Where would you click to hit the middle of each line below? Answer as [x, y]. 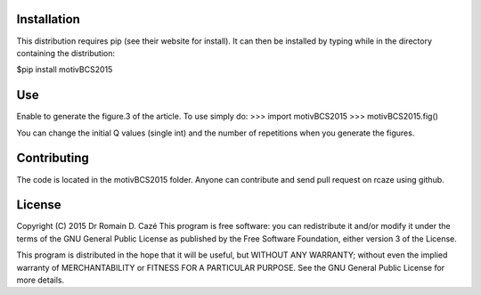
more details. [41, 280]
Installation [48, 19]
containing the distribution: [66, 53]
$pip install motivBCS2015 [65, 70]
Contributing [53, 158]
